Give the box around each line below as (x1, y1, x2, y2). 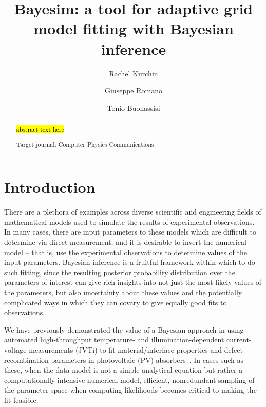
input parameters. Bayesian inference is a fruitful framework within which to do (4, 257, 255, 267)
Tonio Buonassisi (107, 102, 160, 113)
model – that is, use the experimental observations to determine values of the (4, 246, 247, 257)
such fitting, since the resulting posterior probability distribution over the (4, 266, 235, 277)
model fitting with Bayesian (33, 18, 234, 39)
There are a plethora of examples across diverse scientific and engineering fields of (4, 206, 261, 217)
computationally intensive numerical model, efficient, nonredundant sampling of (4, 374, 255, 385)
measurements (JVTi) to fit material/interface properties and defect (29, 344, 243, 355)
